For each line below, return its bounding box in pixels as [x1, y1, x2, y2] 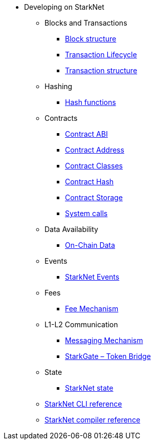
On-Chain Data [65, 241, 115, 249]
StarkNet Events [65, 272, 120, 281]
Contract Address [65, 145, 124, 154]
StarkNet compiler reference [45, 415, 141, 424]
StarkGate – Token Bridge [65, 352, 151, 361]
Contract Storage [65, 193, 123, 202]
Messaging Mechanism [65, 336, 143, 345]
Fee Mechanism [65, 304, 119, 313]
